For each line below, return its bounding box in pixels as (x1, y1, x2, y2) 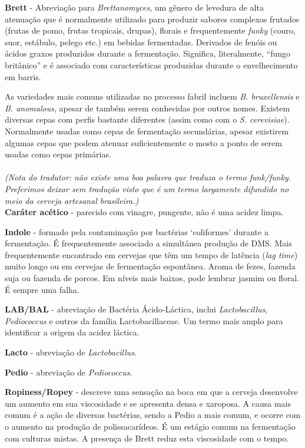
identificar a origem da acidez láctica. (5, 326, 140, 338)
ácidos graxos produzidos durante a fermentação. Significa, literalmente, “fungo (5, 47, 291, 60)
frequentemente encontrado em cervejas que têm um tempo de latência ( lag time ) (5, 248, 298, 261)
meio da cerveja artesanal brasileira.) (5, 194, 139, 206)
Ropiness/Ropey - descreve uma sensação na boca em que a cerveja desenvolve (5, 386, 298, 398)
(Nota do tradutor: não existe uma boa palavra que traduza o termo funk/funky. (5, 171, 291, 183)
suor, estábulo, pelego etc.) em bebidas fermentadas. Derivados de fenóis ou (5, 35, 277, 48)
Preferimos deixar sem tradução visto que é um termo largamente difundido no (5, 182, 289, 195)
